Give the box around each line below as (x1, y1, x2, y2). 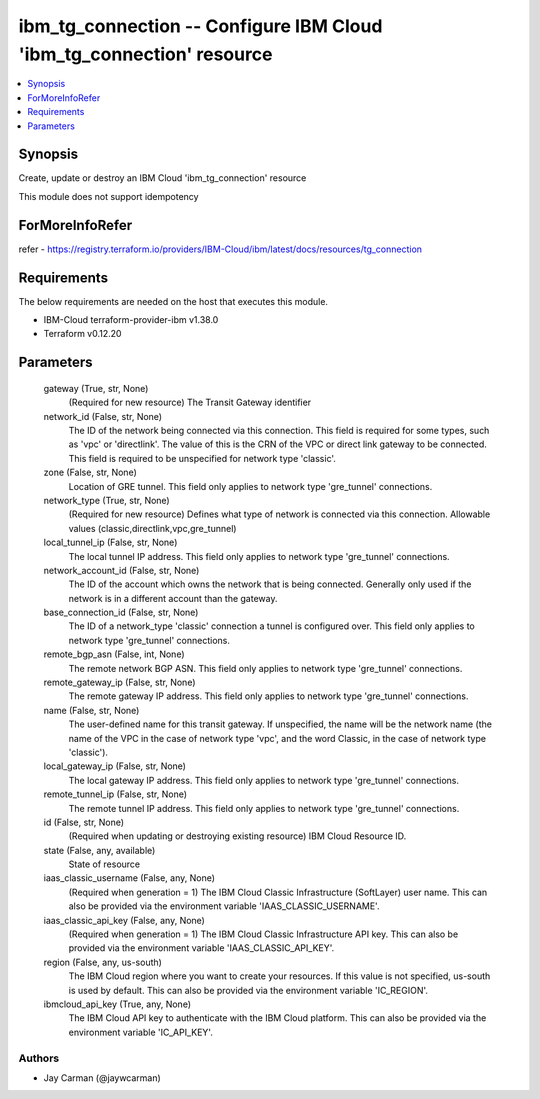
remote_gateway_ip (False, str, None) (43, 676, 196, 689)
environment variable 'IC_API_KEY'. (68, 1026, 214, 1038)
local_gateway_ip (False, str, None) (43, 760, 187, 772)
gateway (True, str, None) (43, 382, 149, 394)
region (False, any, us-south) (43, 956, 162, 968)
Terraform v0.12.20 (43, 328, 122, 340)
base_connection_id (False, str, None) (43, 606, 199, 619)
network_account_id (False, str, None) (43, 564, 200, 576)
